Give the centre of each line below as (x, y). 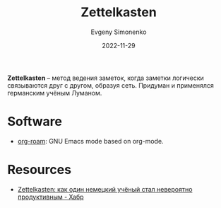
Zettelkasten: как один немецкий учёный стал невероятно (105, 189)
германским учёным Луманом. (55, 93)
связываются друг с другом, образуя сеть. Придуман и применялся (110, 85)
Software (35, 122)
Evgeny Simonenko (119, 32)
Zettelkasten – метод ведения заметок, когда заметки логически (106, 78)
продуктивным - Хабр (50, 197)
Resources (40, 170)
